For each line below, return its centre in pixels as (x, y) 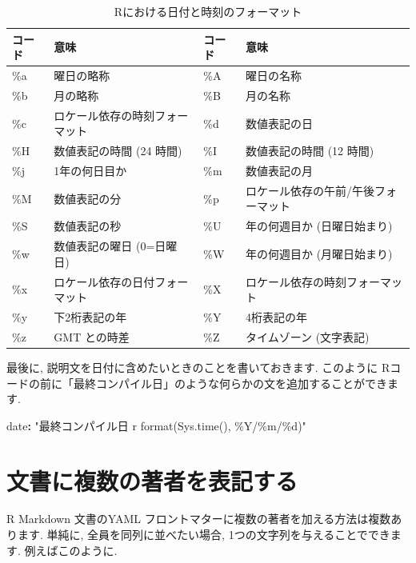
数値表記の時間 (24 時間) (118, 151)
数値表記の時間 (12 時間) (310, 151)
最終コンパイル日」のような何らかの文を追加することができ (230, 383)
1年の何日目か (90, 170)
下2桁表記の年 (90, 317)
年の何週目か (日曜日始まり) (319, 226)
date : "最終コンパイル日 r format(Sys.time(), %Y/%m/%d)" (156, 425)
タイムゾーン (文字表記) (307, 336)
